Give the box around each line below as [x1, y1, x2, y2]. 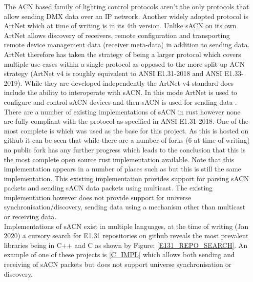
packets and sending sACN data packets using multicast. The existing [4, 183, 213, 193]
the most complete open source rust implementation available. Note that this [4, 154, 234, 164]
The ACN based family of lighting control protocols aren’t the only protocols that [4, 1, 249, 11]
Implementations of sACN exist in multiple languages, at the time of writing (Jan [4, 221, 249, 231]
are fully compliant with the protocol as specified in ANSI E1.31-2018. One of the [4, 116, 249, 126]
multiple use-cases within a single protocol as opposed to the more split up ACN [4, 58, 245, 69]
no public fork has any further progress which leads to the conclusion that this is [4, 144, 246, 154]
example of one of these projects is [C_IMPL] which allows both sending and [4, 249, 235, 260]
